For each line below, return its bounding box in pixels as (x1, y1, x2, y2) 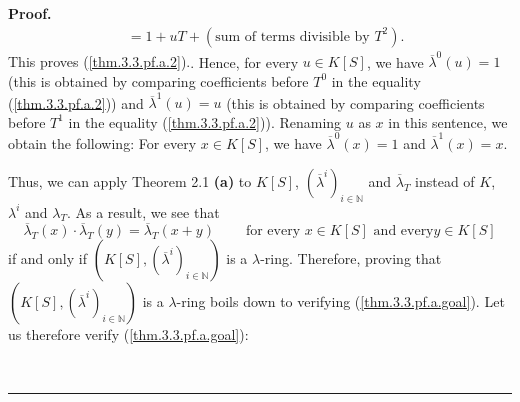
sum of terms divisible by (215, 29, 370, 44)
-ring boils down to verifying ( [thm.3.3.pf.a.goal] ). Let (176, 291, 505, 312)
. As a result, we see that (66, 201, 220, 222)
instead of (415, 170, 475, 191)
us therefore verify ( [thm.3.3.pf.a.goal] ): (8, 324, 249, 345)
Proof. (8, 3, 52, 23)
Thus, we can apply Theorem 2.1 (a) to (8, 170, 252, 191)
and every (373, 224, 434, 239)
